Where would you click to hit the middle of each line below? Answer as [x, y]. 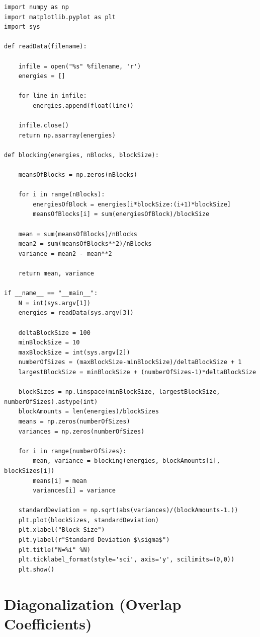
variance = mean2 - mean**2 [65, 254]
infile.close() [44, 126]
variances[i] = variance [74, 491]
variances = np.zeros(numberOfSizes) [81, 431]
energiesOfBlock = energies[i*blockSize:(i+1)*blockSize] [132, 204]
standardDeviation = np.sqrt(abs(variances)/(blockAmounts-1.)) [128, 510]
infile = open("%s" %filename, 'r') [80, 66]
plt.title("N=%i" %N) [54, 550]
